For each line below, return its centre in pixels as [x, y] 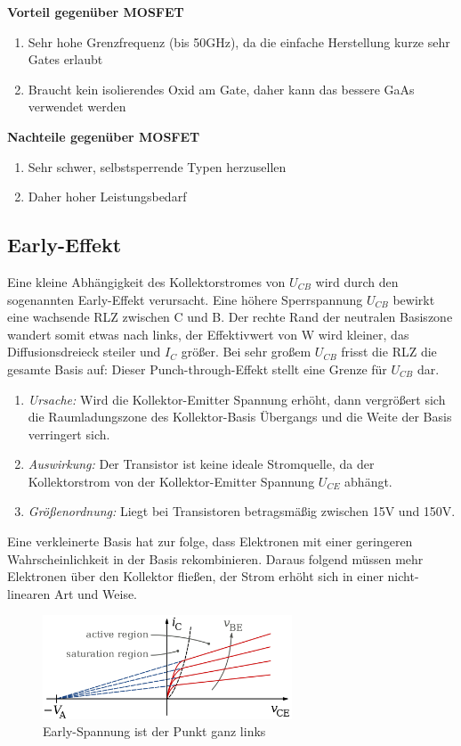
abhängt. [368, 481]
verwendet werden [77, 107]
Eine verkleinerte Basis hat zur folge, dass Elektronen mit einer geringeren [210, 541]
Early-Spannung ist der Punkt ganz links [154, 731]
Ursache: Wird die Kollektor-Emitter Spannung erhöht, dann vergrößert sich [237, 399]
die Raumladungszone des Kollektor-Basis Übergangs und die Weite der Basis [240, 417]
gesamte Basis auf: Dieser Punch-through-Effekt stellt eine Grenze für [197, 369]
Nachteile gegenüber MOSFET [104, 136]
